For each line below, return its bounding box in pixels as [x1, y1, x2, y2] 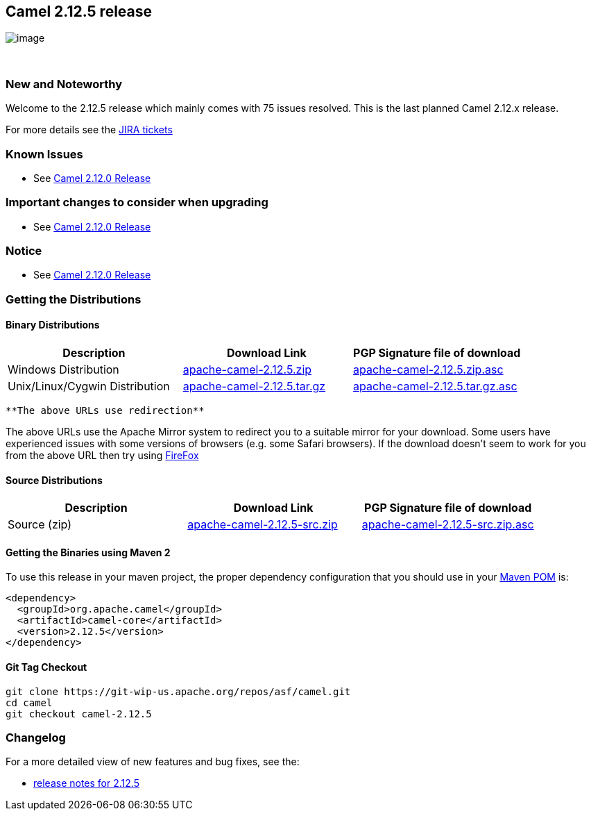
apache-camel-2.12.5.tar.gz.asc [353, 379, 517, 394]
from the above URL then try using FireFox [6, 449, 199, 462]
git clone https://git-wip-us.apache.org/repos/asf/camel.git [6, 685, 351, 697]
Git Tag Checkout [6, 661, 87, 674]
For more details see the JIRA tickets [6, 124, 173, 136]
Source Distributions [6, 474, 103, 486]
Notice [6, 244, 42, 258]
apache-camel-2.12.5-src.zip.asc [361, 517, 534, 532]
